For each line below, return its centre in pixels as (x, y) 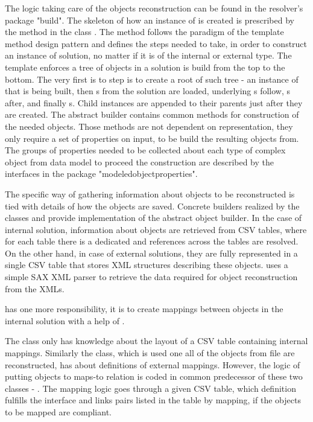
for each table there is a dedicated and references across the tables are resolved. (152, 241)
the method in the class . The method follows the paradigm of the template (144, 32)
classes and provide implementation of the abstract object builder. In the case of (153, 218)
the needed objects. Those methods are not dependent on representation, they (149, 126)
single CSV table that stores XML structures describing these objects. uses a (147, 265)
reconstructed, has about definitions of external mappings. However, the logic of (153, 364)
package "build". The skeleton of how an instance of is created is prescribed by (150, 20)
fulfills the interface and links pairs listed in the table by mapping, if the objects (153, 400)
